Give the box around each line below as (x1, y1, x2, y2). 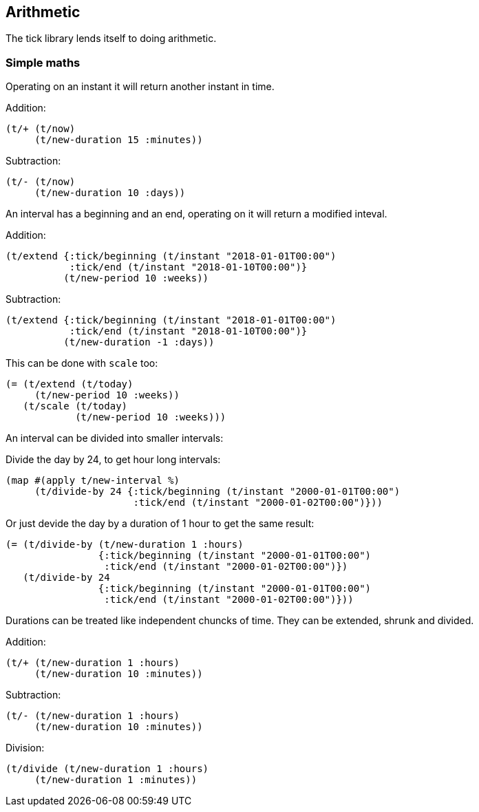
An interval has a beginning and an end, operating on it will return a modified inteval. (6, 208, 387, 220)
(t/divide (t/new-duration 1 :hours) (6, 763, 209, 775)
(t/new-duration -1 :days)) (63, 336, 215, 348)
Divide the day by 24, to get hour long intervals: (6, 453, 221, 466)
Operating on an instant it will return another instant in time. (6, 81, 275, 93)
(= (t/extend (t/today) (6, 378, 134, 390)
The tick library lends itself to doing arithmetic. (6, 32, 217, 45)
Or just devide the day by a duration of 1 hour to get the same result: (6, 517, 315, 530)
